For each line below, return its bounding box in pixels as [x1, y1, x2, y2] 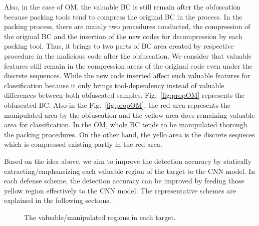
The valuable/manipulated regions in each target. [24, 211, 176, 222]
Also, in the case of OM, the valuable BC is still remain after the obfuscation [4, 2, 241, 12]
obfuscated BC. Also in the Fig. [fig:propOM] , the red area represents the [4, 99, 231, 110]
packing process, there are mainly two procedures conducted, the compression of [4, 21, 250, 32]
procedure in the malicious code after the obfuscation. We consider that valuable [4, 50, 251, 61]
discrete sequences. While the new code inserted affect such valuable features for [4, 70, 250, 81]
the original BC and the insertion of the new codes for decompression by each [4, 31, 242, 41]
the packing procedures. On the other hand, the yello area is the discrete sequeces [4, 129, 255, 139]
